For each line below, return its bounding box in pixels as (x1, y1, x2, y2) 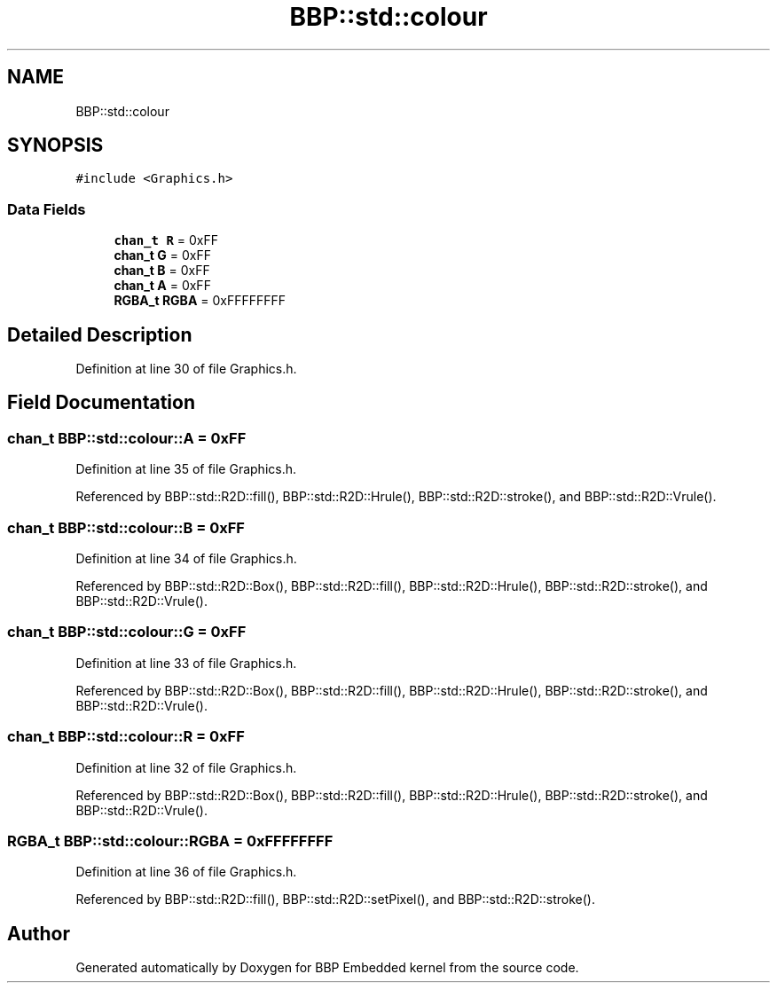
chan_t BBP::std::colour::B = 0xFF (7, 518, 245, 537)
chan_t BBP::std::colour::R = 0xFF (7, 727, 245, 746)
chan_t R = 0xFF (114, 232, 218, 248)
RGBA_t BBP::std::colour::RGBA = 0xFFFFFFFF (7, 831, 334, 850)
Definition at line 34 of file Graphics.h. (75, 551, 297, 566)
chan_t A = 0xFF (114, 278, 211, 294)
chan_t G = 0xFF (114, 247, 211, 263)
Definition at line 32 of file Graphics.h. (75, 759, 297, 775)
